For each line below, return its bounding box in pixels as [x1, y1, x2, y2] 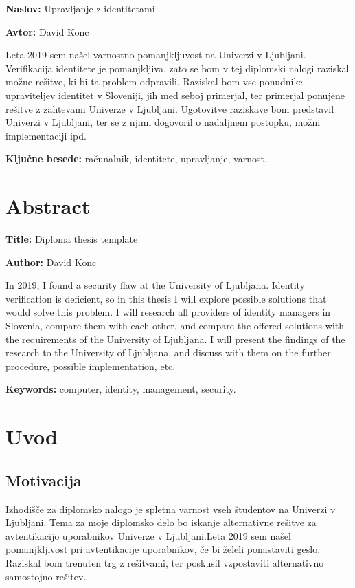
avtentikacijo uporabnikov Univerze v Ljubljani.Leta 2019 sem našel [5, 528, 291, 543]
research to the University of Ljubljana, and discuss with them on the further [5, 345, 331, 360]
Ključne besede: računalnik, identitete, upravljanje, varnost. [5, 151, 267, 166]
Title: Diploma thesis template [5, 232, 138, 246]
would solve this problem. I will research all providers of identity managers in [5, 305, 331, 319]
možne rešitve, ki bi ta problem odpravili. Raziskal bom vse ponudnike [5, 74, 303, 89]
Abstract [5, 192, 91, 220]
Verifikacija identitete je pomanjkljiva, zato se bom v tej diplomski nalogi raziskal [5, 61, 350, 75]
